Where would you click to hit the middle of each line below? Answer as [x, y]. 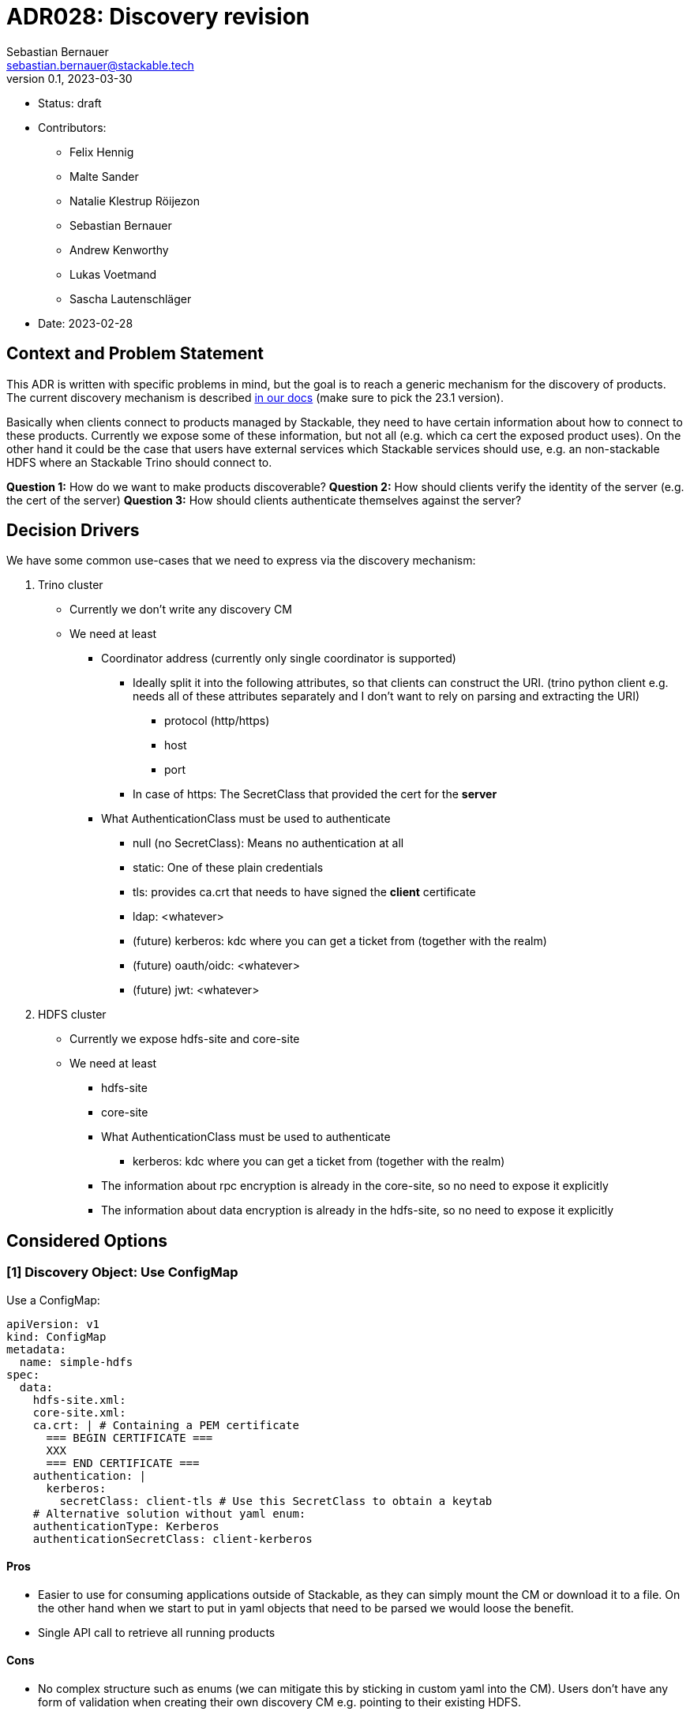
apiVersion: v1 [53, 1324]
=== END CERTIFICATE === [123, 1463]
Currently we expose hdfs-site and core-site [185, 1039]
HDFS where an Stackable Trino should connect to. [139, 462]
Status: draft [70, 103]
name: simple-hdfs [76, 1362]
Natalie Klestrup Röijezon [135, 201]
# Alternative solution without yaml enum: [169, 1513]
